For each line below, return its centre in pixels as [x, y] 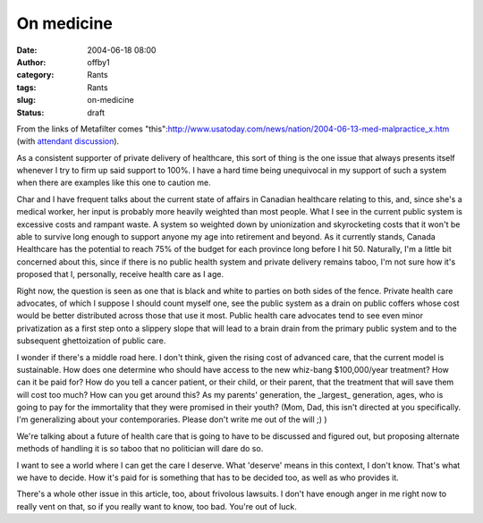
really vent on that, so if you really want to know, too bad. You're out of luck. [157, 506]
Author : [31, 62]
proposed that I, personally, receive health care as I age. [120, 274]
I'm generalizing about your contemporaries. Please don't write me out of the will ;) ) [172, 419]
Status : [30, 113]
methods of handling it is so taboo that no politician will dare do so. [140, 449]
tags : [26, 87]
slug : [26, 100]
